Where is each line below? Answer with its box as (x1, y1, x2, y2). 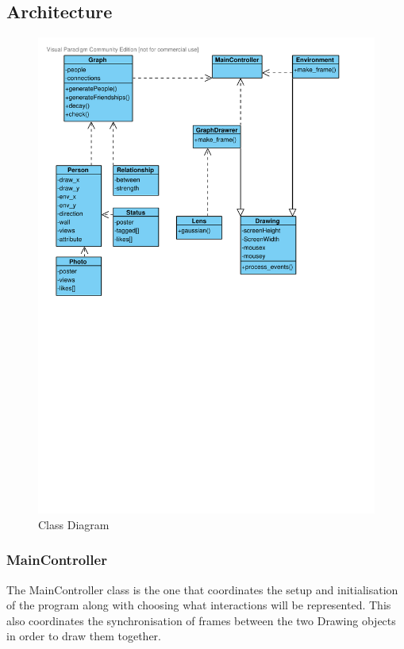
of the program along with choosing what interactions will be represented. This (6, 597, 391, 613)
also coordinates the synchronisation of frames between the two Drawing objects (6, 612, 396, 628)
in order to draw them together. (6, 628, 161, 644)
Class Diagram (38, 516, 110, 532)
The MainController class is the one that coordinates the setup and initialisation (6, 581, 398, 597)
